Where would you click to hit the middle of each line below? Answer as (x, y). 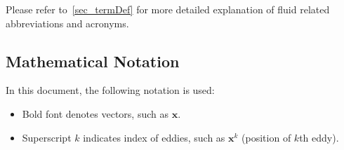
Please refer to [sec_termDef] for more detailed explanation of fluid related (168, 9)
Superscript (47, 137)
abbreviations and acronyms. (67, 23)
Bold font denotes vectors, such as (95, 113)
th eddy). (319, 137)
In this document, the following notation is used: (110, 90)
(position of (266, 137)
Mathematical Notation (93, 61)
